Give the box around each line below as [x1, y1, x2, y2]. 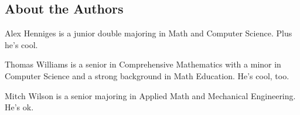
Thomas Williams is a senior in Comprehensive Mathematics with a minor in [5, 58, 281, 70]
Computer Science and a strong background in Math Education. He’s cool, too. [5, 69, 289, 82]
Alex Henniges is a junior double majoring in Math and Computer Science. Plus [5, 27, 292, 39]
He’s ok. [5, 101, 34, 113]
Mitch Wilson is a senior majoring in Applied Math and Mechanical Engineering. [5, 89, 296, 102]
